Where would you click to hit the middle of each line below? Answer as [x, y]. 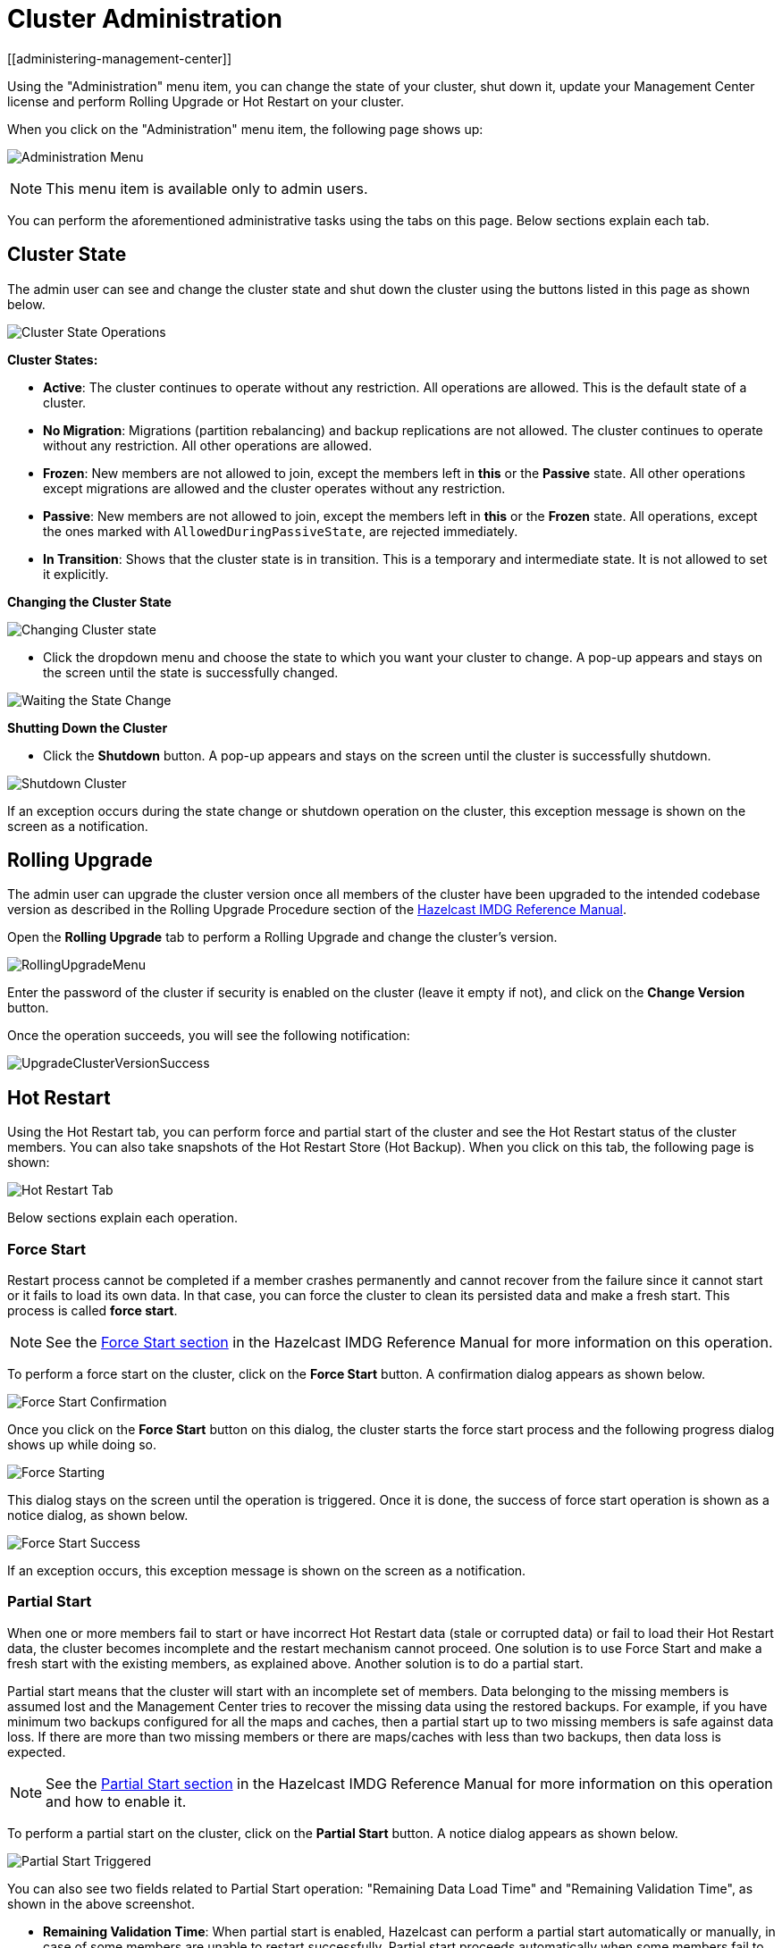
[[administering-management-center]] [120, 58]
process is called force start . [92, 1311]
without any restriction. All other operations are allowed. [208, 445]
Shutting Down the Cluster [88, 727]
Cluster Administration [145, 19]
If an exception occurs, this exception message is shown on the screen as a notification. [267, 1571]
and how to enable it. [116, 1801]
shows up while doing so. [82, 1445]
